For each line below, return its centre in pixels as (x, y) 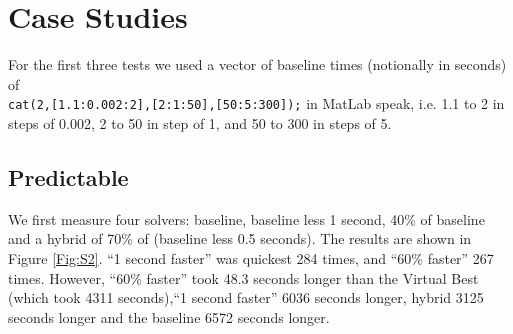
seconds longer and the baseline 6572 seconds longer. (169, 316)
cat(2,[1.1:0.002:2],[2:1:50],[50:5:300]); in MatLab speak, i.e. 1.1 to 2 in (256, 103)
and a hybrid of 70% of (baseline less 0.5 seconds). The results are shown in (240, 238)
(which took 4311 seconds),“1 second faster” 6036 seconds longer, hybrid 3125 (246, 297)
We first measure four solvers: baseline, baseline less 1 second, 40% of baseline (246, 218)
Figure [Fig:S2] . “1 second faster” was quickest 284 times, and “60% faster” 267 (251, 257)
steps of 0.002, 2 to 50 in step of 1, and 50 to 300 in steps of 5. (200, 122)
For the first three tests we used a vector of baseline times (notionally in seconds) (257, 64)
